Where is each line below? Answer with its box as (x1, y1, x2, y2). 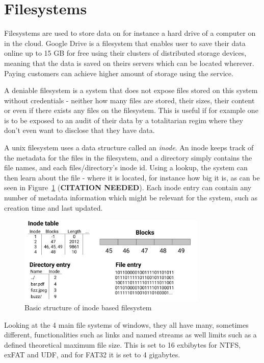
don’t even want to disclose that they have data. (4, 125, 155, 135)
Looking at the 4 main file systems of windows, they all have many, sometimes (4, 319, 249, 330)
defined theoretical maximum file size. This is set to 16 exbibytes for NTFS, (4, 339, 241, 350)
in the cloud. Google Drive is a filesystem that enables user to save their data (4, 37, 246, 48)
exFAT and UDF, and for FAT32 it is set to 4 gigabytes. (4, 349, 180, 360)
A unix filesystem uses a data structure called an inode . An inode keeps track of (4, 142, 254, 153)
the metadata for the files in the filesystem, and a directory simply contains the (4, 152, 252, 163)
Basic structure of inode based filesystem (24, 302, 152, 313)
